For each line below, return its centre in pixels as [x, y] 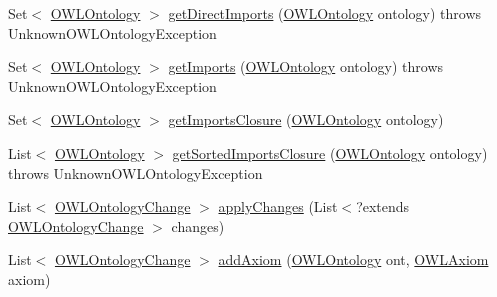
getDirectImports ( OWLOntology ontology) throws [325, 13]
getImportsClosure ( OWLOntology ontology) [306, 119]
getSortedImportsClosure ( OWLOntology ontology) [330, 152]
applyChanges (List [278, 206]
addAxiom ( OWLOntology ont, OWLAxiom [353, 259]
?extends [383, 206]
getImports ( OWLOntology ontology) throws [306, 66]
